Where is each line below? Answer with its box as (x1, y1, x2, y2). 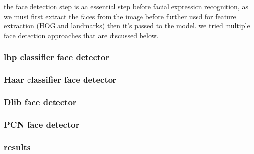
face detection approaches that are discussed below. (4, 30, 159, 40)
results (4, 140, 31, 153)
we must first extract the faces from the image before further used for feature (4, 11, 236, 21)
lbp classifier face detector (4, 51, 110, 63)
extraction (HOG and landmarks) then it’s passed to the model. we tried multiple (4, 21, 250, 31)
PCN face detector (4, 118, 80, 130)
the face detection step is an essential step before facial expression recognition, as (4, 1, 248, 11)
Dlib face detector (4, 95, 77, 108)
